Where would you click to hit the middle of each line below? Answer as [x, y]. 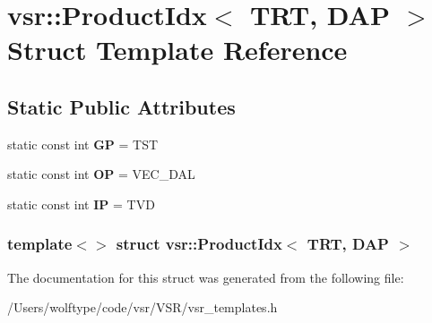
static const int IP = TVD [81, 204]
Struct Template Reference [177, 50]
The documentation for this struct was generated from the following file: [206, 277]
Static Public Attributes [121, 106]
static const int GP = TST [83, 144]
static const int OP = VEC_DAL [101, 174]
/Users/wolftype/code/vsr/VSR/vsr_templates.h [143, 307]
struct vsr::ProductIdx [199, 244]
